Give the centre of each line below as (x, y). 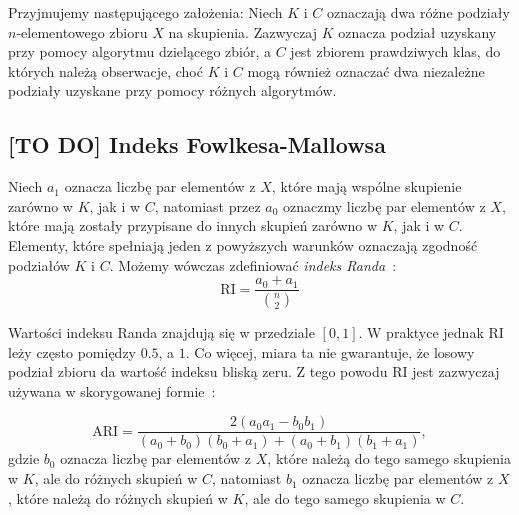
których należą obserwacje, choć (105, 70)
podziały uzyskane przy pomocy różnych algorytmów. (172, 90)
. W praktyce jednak (421, 332)
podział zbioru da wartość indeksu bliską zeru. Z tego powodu (198, 371)
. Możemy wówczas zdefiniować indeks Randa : (253, 264)
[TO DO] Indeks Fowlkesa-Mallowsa (197, 144)
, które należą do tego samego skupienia (389, 458)
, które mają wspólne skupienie (366, 186)
